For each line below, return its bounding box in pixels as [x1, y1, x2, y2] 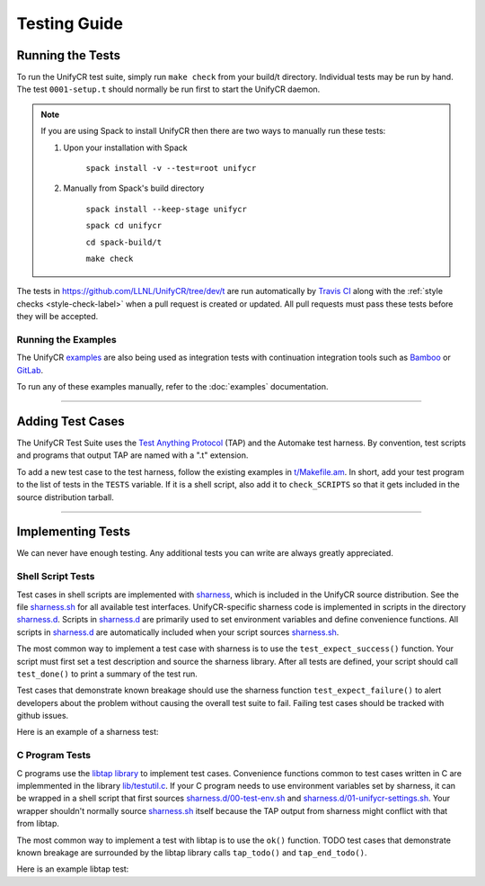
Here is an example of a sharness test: [16, 727, 159, 738]
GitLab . [16, 364, 44, 375]
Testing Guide [16, 13, 123, 33]
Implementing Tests [16, 524, 130, 540]
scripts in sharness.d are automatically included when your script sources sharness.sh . [16, 626, 339, 638]
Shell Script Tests [16, 570, 95, 583]
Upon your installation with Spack [63, 142, 188, 153]
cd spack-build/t [85, 237, 162, 247]
